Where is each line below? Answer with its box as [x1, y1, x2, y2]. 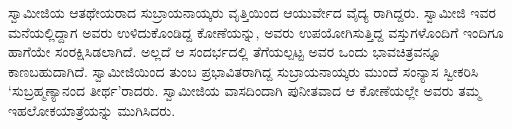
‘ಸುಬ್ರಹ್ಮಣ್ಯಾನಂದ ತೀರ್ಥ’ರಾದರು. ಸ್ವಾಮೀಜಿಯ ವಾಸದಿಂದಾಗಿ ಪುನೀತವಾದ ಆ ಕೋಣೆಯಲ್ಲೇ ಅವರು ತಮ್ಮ [8, 80, 481, 101]
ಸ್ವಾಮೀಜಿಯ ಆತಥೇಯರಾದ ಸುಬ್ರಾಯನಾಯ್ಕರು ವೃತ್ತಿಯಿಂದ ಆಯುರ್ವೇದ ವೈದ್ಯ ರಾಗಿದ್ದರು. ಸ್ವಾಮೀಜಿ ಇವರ [8, 2, 496, 22]
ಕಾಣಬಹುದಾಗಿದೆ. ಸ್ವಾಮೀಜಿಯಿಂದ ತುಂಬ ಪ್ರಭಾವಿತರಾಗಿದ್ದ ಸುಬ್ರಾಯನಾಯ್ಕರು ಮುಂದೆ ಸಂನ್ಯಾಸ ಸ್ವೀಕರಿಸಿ [8, 60, 479, 81]
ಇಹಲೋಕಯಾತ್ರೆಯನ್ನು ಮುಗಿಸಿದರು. [8, 99, 176, 120]
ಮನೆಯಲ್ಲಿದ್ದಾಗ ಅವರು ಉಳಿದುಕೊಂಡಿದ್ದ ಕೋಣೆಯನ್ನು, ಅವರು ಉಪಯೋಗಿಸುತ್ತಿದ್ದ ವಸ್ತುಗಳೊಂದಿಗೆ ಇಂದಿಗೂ [8, 21, 504, 42]
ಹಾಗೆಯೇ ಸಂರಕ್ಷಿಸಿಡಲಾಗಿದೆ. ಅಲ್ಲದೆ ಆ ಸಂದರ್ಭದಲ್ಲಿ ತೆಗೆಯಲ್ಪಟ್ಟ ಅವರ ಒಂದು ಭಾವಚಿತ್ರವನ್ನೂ [8, 41, 442, 62]
